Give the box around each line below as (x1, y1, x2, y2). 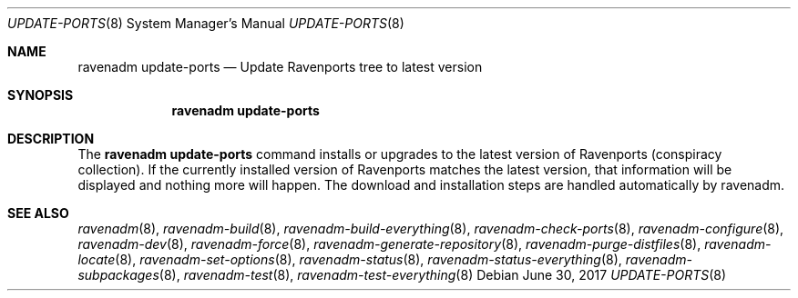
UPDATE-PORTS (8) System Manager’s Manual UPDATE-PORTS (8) (7, 15, 404, 31)
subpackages (77, 267, 159, 283)
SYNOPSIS (7, 87, 74, 103)
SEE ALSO (7, 205, 69, 221)
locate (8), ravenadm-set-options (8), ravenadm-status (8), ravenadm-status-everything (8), (77, 252, 622, 267)
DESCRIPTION (7, 131, 95, 146)
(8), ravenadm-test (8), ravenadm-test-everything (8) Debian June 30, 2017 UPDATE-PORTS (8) (159, 267, 727, 283)
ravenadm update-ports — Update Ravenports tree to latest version (77, 59, 483, 74)
